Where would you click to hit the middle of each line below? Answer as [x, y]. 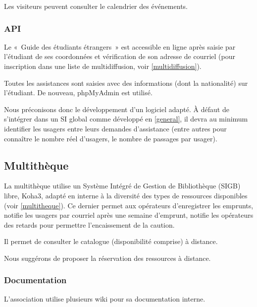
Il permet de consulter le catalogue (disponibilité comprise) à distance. [111, 241]
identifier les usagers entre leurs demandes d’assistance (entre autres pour [115, 128]
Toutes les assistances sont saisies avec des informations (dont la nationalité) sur [126, 83]
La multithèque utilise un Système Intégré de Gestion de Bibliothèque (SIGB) [122, 186]
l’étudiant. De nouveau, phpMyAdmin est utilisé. [78, 92]
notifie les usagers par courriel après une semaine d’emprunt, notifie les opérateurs [129, 215]
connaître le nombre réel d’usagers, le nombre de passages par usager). [111, 138]
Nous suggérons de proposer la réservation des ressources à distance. [107, 258]
